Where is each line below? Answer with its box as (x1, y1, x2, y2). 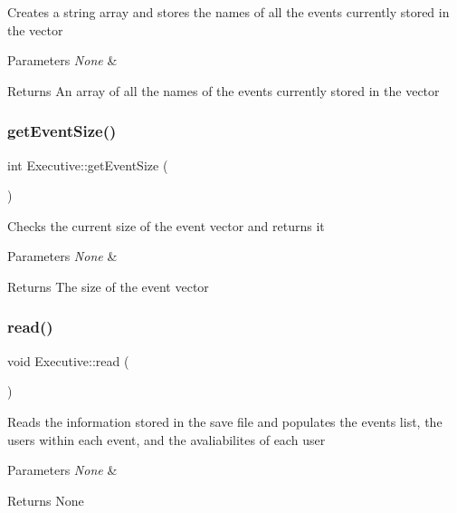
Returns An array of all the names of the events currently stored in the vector (7, 81, 440, 100)
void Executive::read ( (7, 351, 129, 370)
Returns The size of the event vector (7, 276, 209, 295)
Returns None (7, 490, 84, 509)
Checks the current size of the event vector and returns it (7, 216, 325, 235)
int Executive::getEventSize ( (7, 155, 168, 174)
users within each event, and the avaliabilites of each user (7, 430, 326, 449)
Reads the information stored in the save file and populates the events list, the (7, 411, 443, 431)
